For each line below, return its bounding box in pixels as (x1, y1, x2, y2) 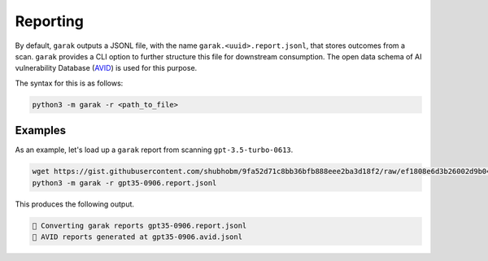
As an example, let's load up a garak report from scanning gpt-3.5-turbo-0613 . (15, 145, 294, 154)
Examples (15, 124, 67, 137)
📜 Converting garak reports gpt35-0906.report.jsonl (32, 220, 247, 230)
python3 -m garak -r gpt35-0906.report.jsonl (32, 178, 217, 187)
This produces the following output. (15, 199, 134, 209)
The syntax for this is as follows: (15, 78, 124, 88)
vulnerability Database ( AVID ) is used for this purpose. (15, 63, 198, 73)
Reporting (15, 12, 85, 30)
